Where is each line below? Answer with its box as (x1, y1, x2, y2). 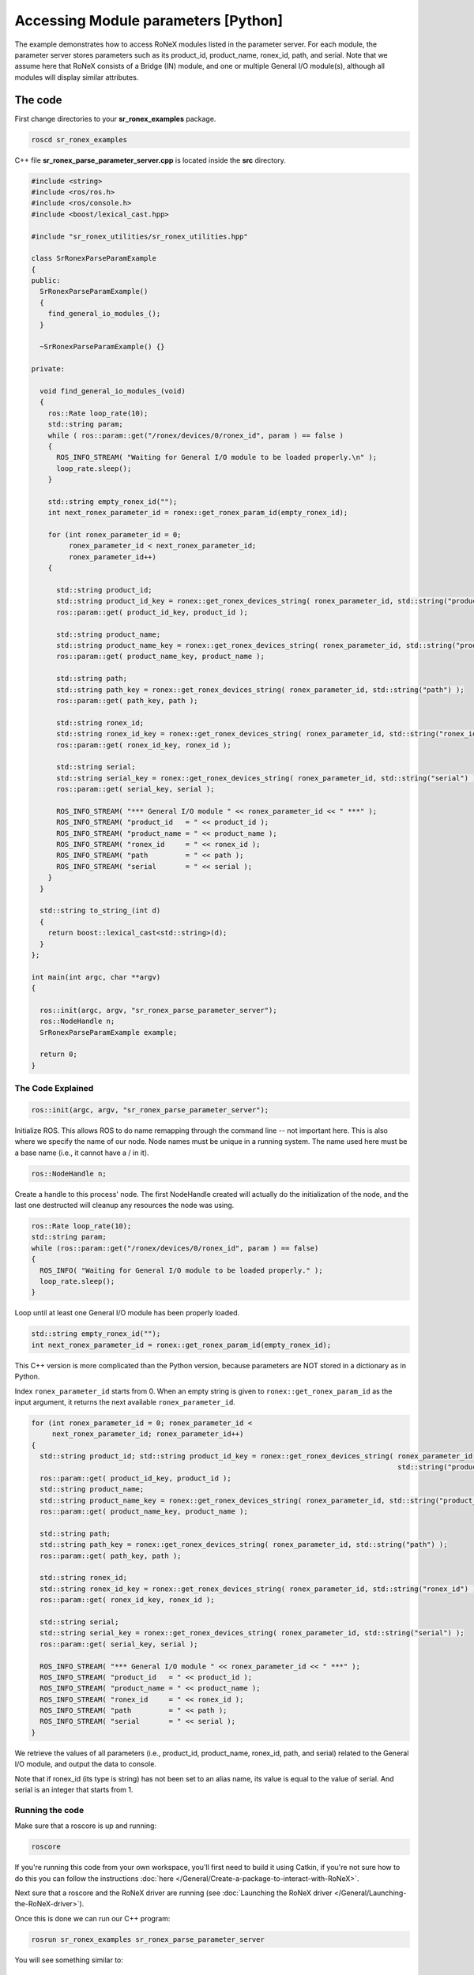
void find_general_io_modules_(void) (39, 387, 186, 395)
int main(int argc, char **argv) (31, 972, 161, 981)
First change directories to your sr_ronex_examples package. (14, 114, 216, 123)
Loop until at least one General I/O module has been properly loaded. (14, 1308, 240, 1318)
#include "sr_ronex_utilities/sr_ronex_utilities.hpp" (31, 231, 248, 241)
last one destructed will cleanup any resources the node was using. (14, 1201, 235, 1210)
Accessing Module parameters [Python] (14, 12, 284, 29)
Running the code (14, 1804, 85, 1815)
